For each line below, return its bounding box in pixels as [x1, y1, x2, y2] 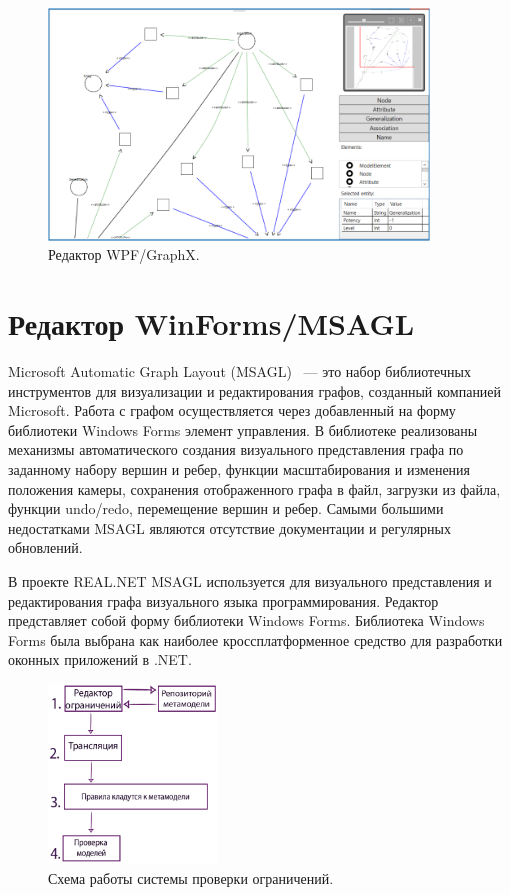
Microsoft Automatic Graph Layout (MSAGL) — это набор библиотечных [8, 361, 471, 381]
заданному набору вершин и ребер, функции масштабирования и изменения [8, 458, 471, 479]
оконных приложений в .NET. [8, 649, 192, 670]
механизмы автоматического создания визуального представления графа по [8, 439, 464, 460]
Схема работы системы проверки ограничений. [48, 867, 334, 888]
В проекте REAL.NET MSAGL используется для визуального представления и [8, 570, 492, 591]
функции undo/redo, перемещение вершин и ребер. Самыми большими [8, 498, 444, 519]
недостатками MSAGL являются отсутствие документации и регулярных [8, 517, 451, 538]
